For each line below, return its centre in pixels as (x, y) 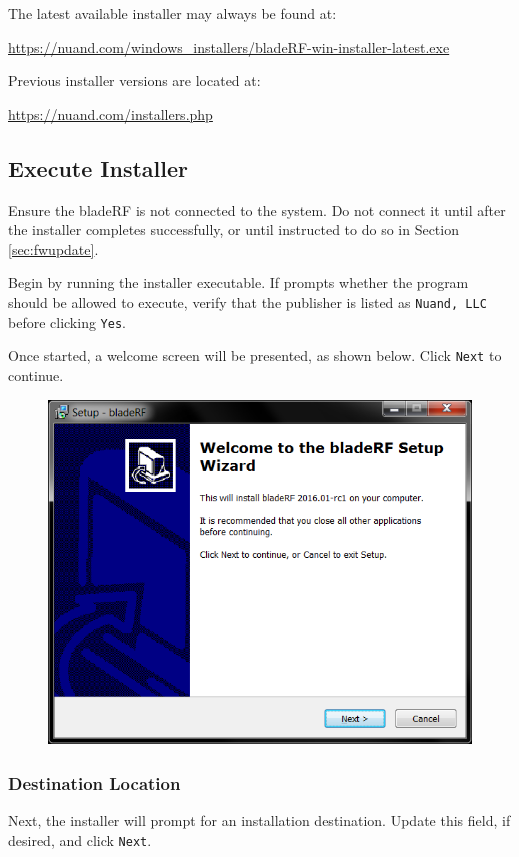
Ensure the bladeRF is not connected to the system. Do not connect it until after (257, 209)
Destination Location (94, 782)
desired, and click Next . (80, 839)
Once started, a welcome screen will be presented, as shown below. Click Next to (255, 355)
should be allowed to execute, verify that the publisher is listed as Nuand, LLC (247, 301)
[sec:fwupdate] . (53, 248)
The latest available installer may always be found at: (172, 13)
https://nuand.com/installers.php (110, 113)
